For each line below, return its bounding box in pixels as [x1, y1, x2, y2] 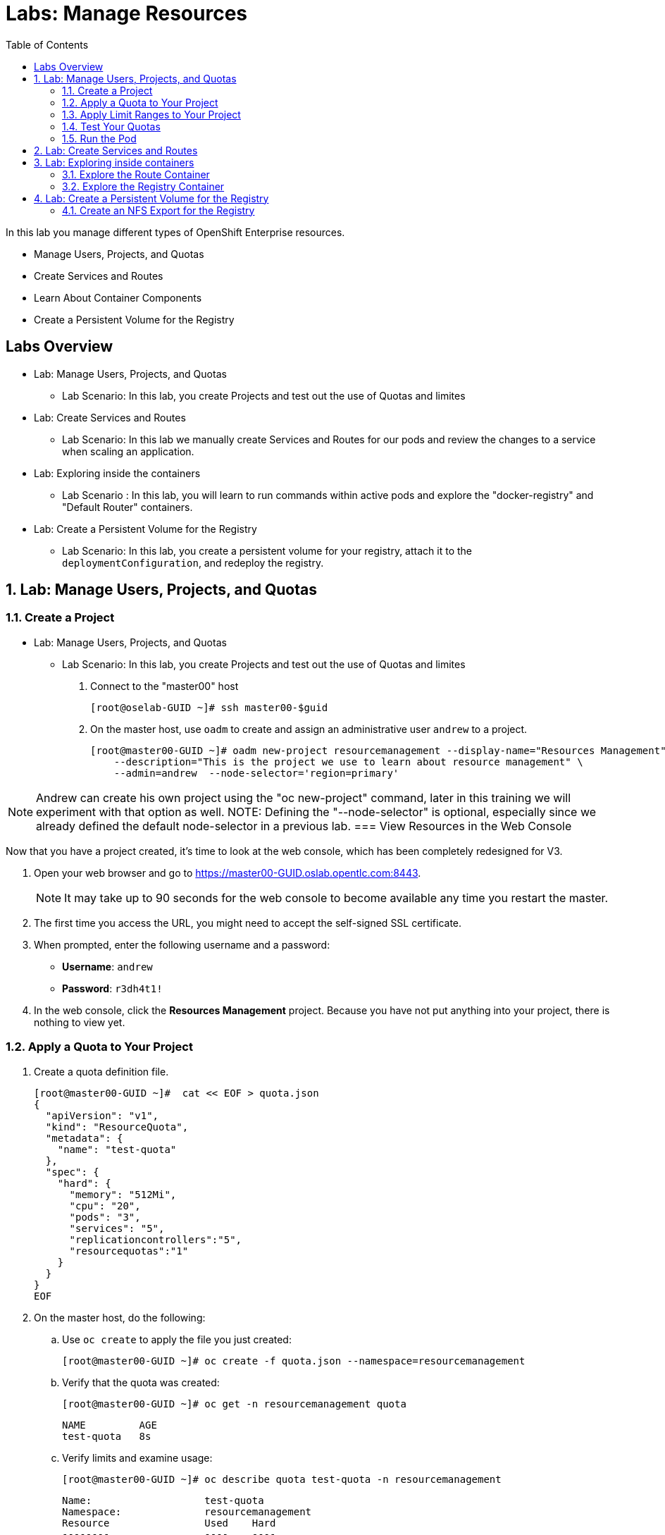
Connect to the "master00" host [90, 679, 239, 692]
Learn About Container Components [34, 291, 202, 304]
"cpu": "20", [69, 1200, 141, 1212]
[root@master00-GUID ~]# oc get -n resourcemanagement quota [62, 1398, 406, 1410]
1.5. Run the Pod [62, 132, 137, 144]
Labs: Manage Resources [6, 1, 247, 25]
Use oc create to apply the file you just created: [62, 1333, 292, 1345]
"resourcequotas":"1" [69, 1245, 189, 1257]
